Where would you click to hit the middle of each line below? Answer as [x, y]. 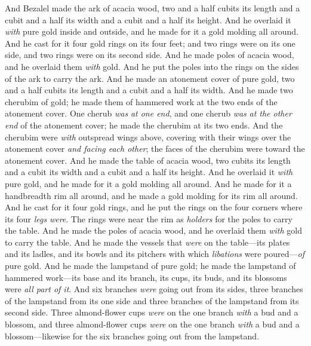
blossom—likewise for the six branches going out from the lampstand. [132, 336]
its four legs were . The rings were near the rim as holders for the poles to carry [149, 218]
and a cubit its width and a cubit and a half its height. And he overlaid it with [149, 172]
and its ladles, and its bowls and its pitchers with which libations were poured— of [155, 254]
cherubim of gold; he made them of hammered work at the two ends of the [141, 101]
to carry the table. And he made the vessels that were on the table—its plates [147, 242]
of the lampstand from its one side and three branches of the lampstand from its [152, 300]
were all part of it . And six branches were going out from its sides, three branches [154, 289]
